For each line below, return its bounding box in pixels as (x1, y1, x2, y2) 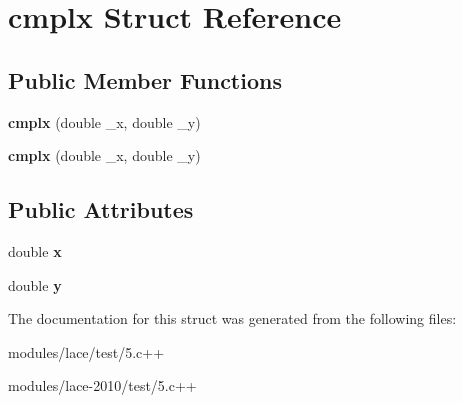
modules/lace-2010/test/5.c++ (8, 375, 197, 396)
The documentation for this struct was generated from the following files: (8, 308, 457, 329)
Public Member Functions (8, 64, 282, 95)
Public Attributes (8, 194, 194, 225)
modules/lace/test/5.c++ (8, 341, 165, 362)
